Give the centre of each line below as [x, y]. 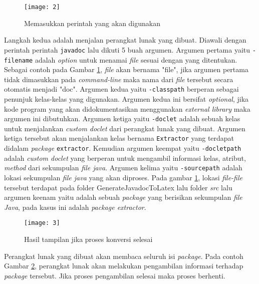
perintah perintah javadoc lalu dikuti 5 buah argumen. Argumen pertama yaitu [127, 49]
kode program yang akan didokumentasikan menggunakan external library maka [127, 108]
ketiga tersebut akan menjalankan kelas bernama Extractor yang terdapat [119, 138]
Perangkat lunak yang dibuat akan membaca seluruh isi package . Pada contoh [124, 256]
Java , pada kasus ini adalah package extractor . [75, 207]
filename [19, 60]
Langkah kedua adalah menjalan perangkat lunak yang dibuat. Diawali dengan [125, 40]
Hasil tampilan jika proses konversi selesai [88, 239]
